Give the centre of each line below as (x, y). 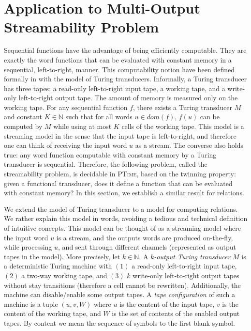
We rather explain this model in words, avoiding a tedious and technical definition (126, 218)
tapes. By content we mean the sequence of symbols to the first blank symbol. (119, 323)
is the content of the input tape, (167, 304)
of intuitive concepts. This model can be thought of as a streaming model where (122, 228)
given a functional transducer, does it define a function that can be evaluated (118, 183)
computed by (23, 126)
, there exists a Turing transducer (183, 107)
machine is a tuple (31, 304)
